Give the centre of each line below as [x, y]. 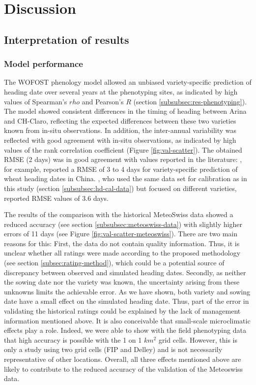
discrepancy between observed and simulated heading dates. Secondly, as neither [125, 272]
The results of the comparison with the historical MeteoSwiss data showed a [119, 214]
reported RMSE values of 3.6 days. [56, 198]
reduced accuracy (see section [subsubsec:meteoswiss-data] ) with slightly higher [123, 224]
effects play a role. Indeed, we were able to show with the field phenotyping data [125, 330]
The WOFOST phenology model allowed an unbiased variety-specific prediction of [128, 82]
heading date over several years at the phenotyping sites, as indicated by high [121, 91]
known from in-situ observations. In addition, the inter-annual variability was [120, 130]
